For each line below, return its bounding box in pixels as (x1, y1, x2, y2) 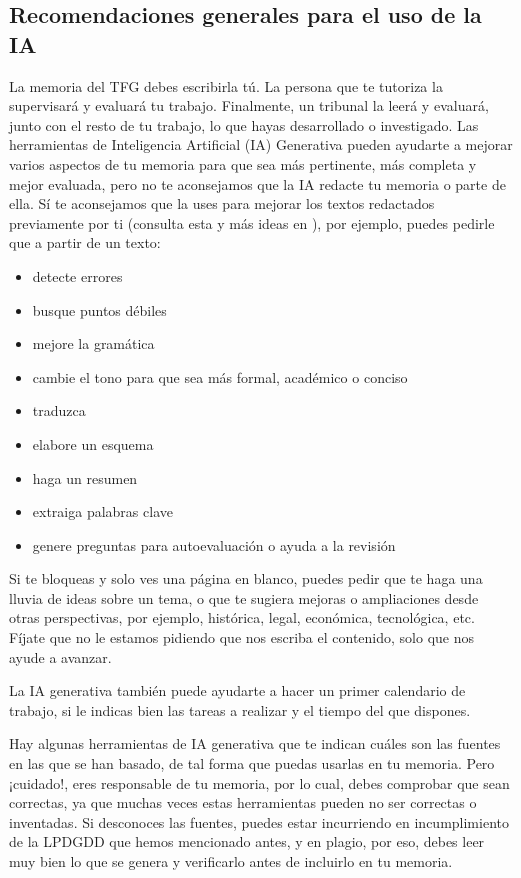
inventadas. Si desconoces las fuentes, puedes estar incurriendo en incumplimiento (9, 811, 509, 832)
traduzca (32, 400, 86, 421)
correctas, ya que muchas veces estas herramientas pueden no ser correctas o (9, 792, 477, 813)
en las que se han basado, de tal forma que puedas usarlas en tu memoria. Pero (9, 753, 495, 774)
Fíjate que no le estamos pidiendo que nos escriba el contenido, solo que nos (9, 627, 474, 648)
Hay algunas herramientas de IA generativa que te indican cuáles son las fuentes (9, 733, 501, 754)
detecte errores (32, 265, 123, 286)
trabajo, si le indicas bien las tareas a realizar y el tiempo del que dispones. (9, 699, 471, 720)
